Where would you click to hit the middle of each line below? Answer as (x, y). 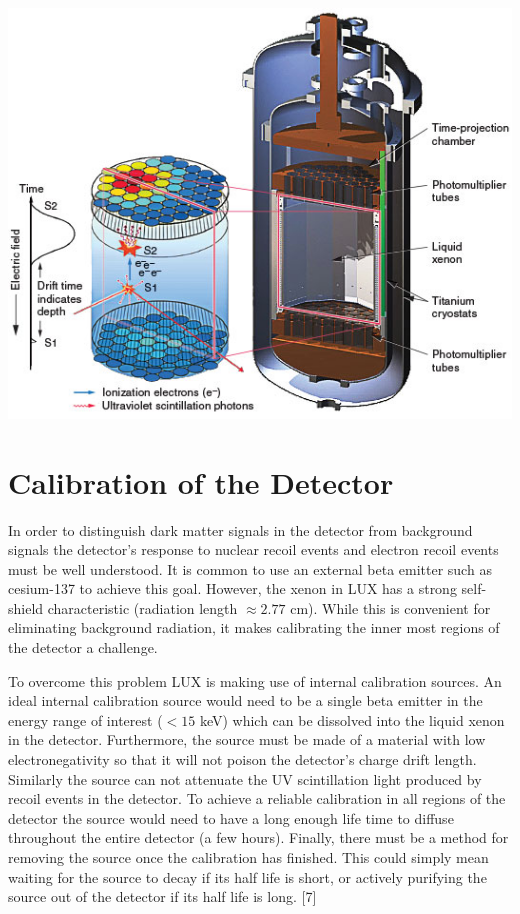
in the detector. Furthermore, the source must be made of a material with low (247, 739)
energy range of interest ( (85, 719)
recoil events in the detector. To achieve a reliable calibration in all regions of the (257, 798)
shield (26, 607)
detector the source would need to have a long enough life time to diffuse (231, 817)
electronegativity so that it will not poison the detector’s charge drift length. (242, 759)
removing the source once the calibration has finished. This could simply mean (248, 857)
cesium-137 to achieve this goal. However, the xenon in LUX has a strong (232, 588)
